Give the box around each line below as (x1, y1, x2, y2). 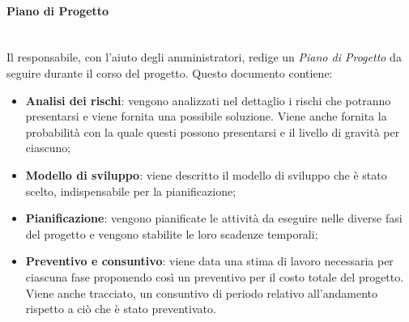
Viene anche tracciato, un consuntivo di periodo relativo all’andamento (25, 284, 378, 301)
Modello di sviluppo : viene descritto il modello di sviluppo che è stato (25, 166, 387, 183)
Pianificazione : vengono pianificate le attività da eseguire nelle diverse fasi (25, 210, 403, 227)
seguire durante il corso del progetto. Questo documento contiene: (6, 64, 333, 81)
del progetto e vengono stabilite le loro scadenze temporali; (25, 225, 318, 242)
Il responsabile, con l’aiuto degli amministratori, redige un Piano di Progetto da (6, 49, 402, 66)
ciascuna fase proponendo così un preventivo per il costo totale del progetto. (25, 268, 404, 285)
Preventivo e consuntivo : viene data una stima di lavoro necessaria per (25, 252, 394, 269)
